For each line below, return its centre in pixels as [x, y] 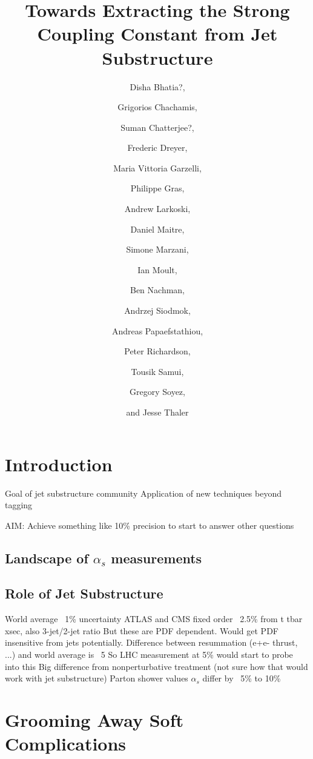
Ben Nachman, [157, 290]
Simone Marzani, [157, 249]
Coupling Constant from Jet [157, 34]
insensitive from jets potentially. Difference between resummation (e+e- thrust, [151, 642]
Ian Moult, [157, 269]
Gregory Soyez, [157, 392]
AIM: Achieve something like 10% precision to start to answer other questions [150, 525]
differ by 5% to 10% [242, 678]
